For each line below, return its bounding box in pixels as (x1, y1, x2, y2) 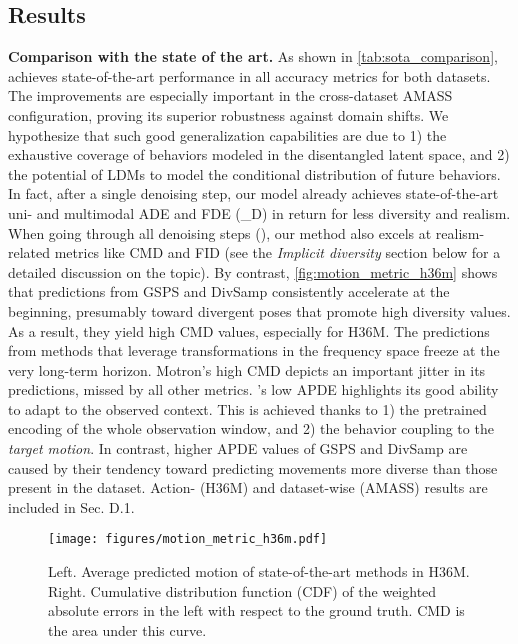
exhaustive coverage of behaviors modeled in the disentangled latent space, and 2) (8, 144, 510, 165)
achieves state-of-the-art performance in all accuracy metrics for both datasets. (8, 65, 491, 86)
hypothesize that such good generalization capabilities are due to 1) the (8, 124, 447, 145)
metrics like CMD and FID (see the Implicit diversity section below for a (54, 242, 501, 263)
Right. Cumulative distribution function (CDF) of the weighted (48, 580, 437, 601)
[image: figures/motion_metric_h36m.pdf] (48, 532, 328, 547)
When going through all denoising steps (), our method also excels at (8, 222, 432, 243)
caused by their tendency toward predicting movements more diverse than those (8, 457, 498, 478)
